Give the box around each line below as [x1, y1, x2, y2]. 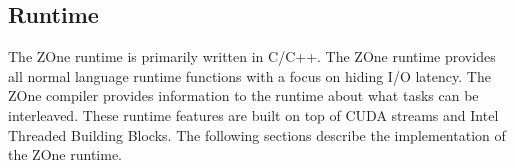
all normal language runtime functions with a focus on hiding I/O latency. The [8, 65, 491, 86]
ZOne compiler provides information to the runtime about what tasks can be [8, 85, 479, 106]
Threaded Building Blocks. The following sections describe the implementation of [8, 124, 506, 145]
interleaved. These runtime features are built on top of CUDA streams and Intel [8, 104, 499, 125]
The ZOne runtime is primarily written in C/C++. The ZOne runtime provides [8, 46, 496, 67]
